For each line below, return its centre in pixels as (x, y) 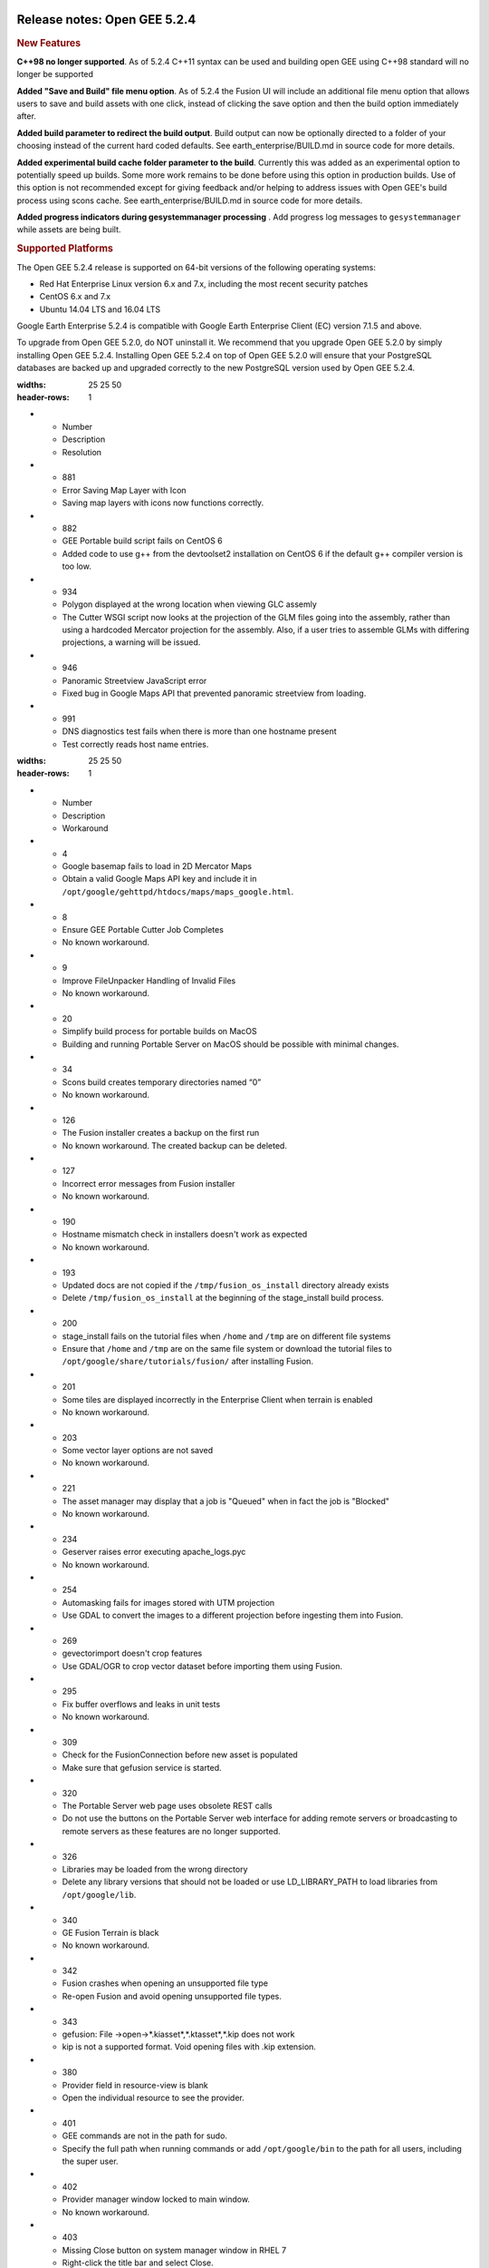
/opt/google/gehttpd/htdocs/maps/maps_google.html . (178, 891)
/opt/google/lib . (99, 1894)
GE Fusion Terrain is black (110, 1932)
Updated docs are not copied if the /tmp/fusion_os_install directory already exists (225, 1285)
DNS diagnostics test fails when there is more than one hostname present (199, 731)
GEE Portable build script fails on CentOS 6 (143, 541)
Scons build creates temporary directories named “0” (162, 1082)
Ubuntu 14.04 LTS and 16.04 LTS (100, 309)
